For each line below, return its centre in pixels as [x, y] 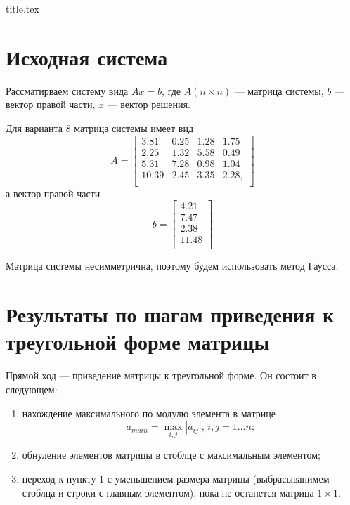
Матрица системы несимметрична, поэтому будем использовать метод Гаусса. [172, 266]
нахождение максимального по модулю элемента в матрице [149, 413]
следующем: [32, 389]
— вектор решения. [149, 104]
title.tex [22, 8]
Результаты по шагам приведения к [170, 314]
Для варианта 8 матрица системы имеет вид [100, 127]
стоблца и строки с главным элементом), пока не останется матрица [168, 492]
